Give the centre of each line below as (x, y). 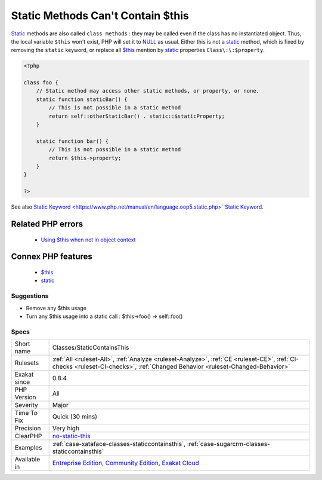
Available (27, 459)
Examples (28, 448)
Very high (66, 429)
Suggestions (30, 296)
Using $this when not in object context (88, 240)
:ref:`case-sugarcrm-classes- (229, 444)
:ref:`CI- (288, 359)
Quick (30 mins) (75, 417)
